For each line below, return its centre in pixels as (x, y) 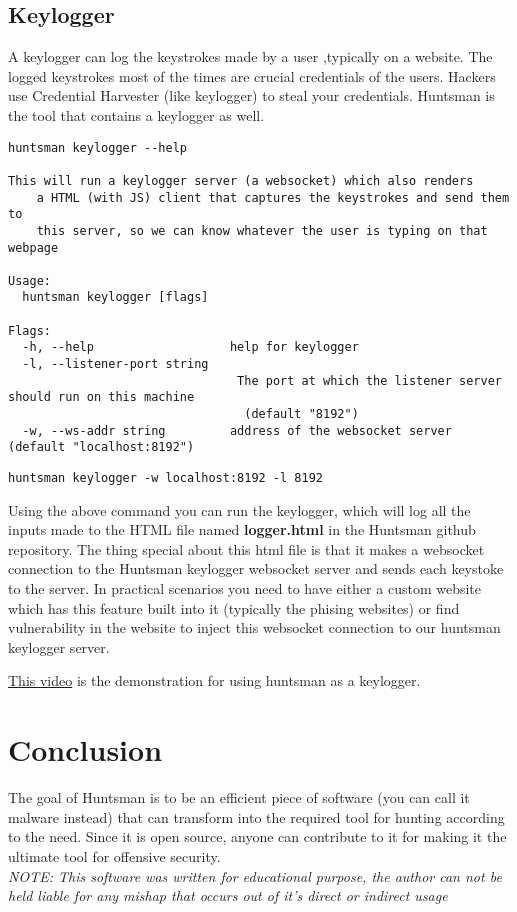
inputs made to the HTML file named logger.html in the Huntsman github (242, 529)
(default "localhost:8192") (101, 447)
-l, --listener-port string (115, 364)
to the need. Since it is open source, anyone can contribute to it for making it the (257, 836)
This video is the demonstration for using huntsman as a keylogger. (214, 680)
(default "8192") (301, 414)
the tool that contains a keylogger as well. (136, 114)
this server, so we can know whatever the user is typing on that (262, 230)
